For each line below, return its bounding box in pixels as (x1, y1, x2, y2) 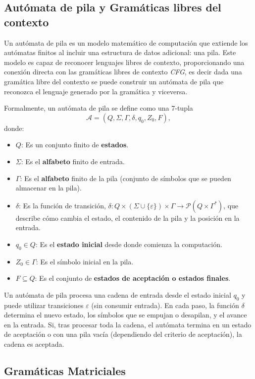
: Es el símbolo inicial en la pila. (36, 256, 134, 266)
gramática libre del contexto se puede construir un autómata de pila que (4, 76, 224, 86)
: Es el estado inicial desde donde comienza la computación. (35, 239, 222, 249)
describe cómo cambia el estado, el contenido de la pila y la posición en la (15, 212, 240, 223)
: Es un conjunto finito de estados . (21, 139, 129, 150)
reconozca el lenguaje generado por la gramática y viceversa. (4, 86, 188, 96)
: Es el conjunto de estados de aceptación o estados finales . (35, 273, 231, 283)
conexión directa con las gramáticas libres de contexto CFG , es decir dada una (4, 66, 242, 77)
